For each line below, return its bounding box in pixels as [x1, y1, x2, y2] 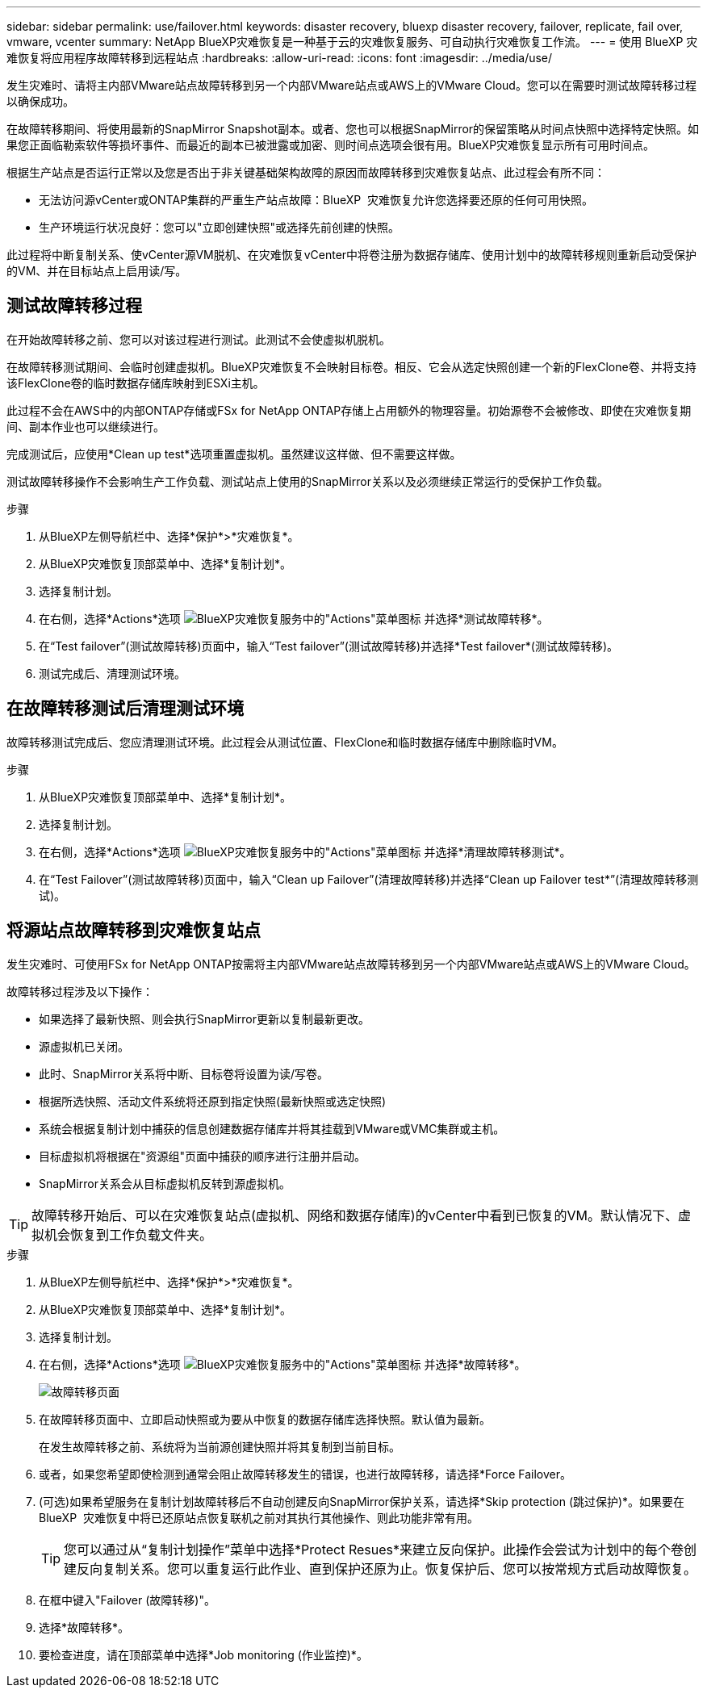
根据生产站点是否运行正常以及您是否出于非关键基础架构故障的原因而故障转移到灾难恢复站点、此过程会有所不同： [6, 165, 605, 179]
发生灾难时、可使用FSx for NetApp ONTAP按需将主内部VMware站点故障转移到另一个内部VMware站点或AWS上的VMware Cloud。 [6, 956, 696, 971]
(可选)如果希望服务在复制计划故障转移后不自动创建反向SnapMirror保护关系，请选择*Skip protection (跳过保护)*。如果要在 [39, 1494, 685, 1508]
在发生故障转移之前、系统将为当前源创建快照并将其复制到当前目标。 [39, 1439, 400, 1453]
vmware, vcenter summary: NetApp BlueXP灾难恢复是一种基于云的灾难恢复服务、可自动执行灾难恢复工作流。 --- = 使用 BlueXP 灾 [6, 35, 698, 48]
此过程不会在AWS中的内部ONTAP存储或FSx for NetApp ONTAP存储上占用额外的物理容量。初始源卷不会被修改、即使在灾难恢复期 [6, 403, 692, 417]
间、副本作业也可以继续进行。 [6, 419, 165, 433]
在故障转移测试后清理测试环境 [6, 698, 244, 719]
